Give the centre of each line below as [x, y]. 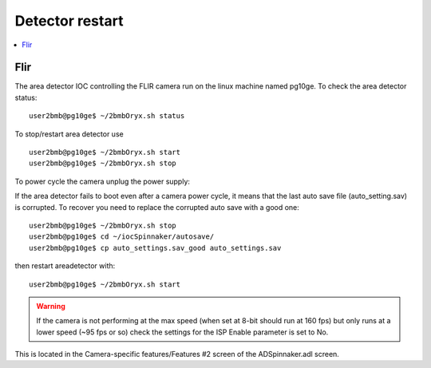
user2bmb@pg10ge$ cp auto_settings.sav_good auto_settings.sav [155, 248]
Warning [51, 306]
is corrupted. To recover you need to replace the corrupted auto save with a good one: [157, 207]
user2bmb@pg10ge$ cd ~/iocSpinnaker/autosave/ [122, 237]
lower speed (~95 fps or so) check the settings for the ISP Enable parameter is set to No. [182, 332]
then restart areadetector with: [65, 266]
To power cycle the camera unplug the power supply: [103, 181]
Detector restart [69, 21]
